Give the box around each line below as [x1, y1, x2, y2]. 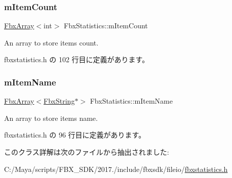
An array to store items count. [4, 37, 99, 48]
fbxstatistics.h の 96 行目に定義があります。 [4, 129, 146, 140]
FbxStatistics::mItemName [90, 96, 173, 106]
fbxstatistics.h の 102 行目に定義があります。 [4, 54, 149, 65]
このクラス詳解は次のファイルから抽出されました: [4, 147, 169, 157]
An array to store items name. [4, 112, 98, 123]
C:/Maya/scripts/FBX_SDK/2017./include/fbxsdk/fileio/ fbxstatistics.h [4, 163, 228, 174]
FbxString [44, 96, 75, 106]
